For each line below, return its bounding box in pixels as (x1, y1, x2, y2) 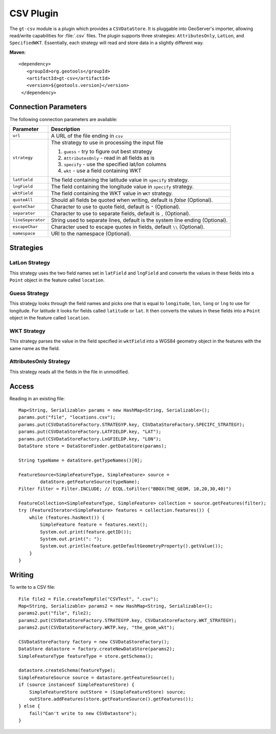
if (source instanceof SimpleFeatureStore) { (18, 682, 135, 687)
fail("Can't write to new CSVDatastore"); (29, 710, 137, 716)
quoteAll (12, 197, 33, 203)
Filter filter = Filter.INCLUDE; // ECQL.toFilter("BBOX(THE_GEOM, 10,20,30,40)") (18, 486, 232, 492)
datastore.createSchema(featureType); (18, 668, 116, 673)
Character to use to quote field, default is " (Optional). (51, 203, 181, 210)
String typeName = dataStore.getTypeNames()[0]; (18, 457, 143, 463)
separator (12, 211, 36, 216)
